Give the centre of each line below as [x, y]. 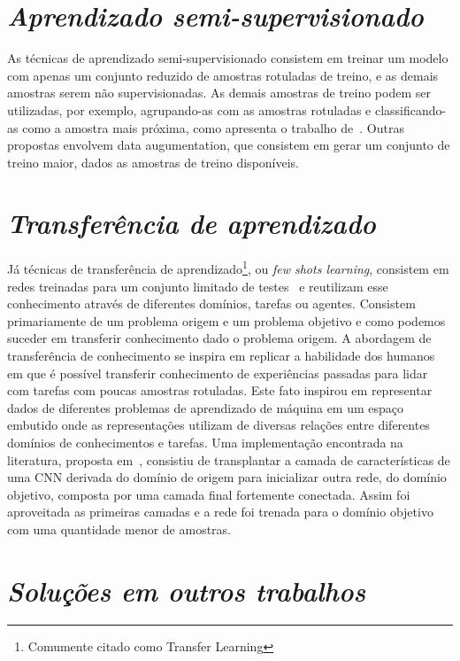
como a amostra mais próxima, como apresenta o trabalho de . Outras [213, 127]
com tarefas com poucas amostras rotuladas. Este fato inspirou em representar [220, 390]
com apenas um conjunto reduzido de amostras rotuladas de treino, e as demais [223, 75]
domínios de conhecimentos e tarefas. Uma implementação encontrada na [205, 442]
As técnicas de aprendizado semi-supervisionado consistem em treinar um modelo [228, 58]
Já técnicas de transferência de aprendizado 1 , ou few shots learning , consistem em [228, 268]
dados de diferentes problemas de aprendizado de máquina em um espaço [206, 407]
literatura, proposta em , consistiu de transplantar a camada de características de [229, 459]
